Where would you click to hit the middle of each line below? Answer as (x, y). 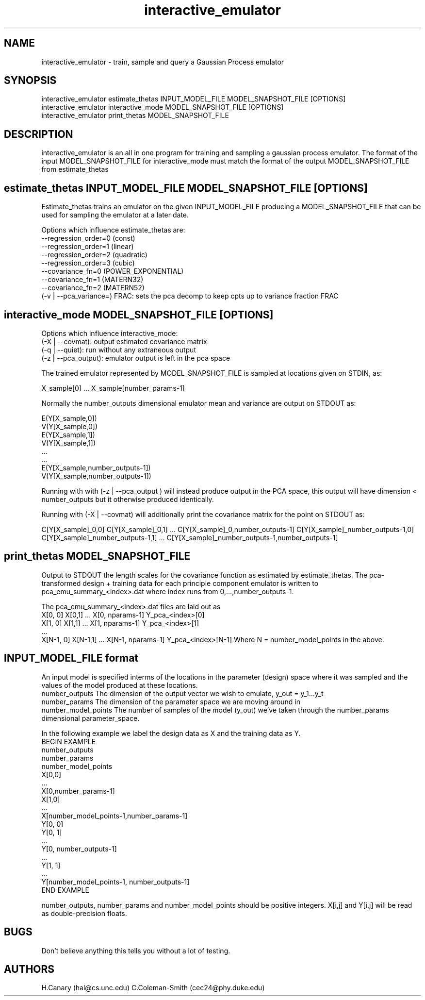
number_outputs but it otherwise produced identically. (128, 499)
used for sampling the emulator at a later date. (115, 215)
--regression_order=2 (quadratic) (94, 255)
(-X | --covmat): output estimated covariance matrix (124, 341)
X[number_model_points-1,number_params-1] (114, 816)
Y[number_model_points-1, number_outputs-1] (115, 882)
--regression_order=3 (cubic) (88, 263)
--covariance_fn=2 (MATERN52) (93, 288)
